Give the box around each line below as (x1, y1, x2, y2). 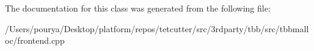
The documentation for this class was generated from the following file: (5, 2, 271, 14)
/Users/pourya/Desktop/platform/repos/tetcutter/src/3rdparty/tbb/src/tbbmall (5, 22, 309, 35)
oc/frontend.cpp (5, 34, 65, 47)
